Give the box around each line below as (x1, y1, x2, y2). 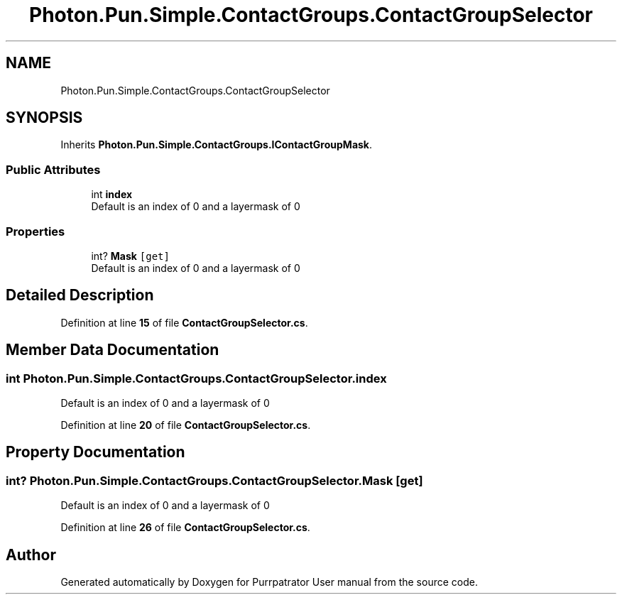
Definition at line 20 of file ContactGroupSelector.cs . (60, 419, 311, 431)
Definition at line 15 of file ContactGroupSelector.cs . (60, 316, 308, 329)
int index (91, 188, 133, 201)
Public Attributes (6, 162, 101, 177)
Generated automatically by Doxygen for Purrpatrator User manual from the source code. (60, 576, 478, 589)
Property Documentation (6, 443, 185, 462)
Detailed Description (6, 286, 154, 305)
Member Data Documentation (6, 341, 219, 359)
